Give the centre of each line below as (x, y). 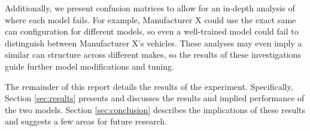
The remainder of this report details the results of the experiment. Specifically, (149, 86)
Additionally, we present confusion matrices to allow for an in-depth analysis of (150, 8)
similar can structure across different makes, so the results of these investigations (153, 54)
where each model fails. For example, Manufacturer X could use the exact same (151, 19)
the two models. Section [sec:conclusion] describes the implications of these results (155, 109)
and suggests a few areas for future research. (86, 121)
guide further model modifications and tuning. (89, 66)
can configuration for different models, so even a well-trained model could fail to (152, 31)
